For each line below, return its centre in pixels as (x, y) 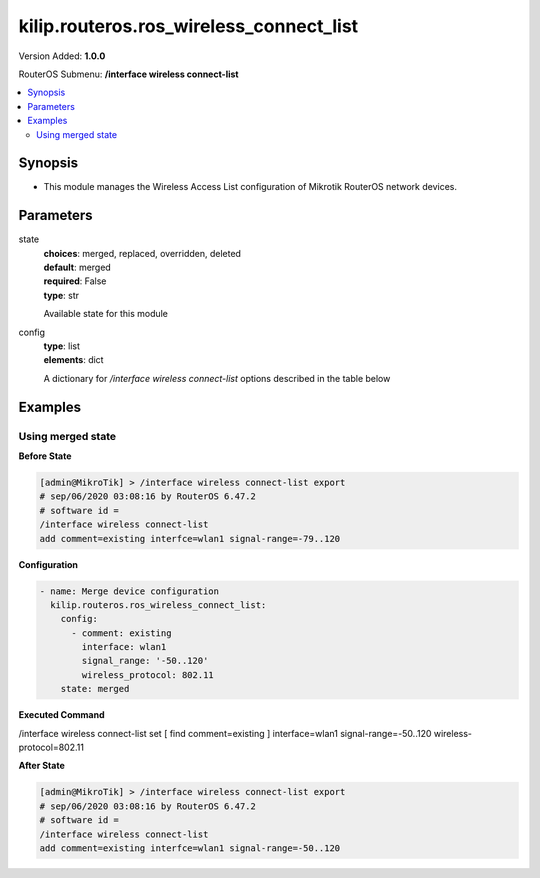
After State (41, 766)
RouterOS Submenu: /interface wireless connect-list (128, 74)
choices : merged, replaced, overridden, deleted (142, 253)
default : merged (77, 267)
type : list (61, 346)
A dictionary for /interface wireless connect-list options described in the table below (217, 378)
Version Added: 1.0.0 (62, 56)
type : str (61, 295)
